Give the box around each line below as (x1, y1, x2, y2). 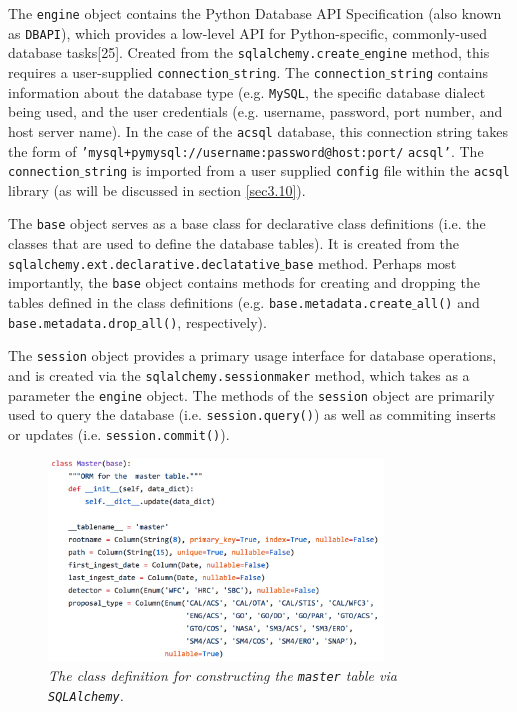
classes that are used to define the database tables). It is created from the (8, 233, 459, 254)
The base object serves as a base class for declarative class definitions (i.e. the (8, 213, 486, 234)
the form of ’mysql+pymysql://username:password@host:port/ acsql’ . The (8, 140, 484, 161)
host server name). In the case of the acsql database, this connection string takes (8, 120, 508, 141)
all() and (416, 292, 480, 312)
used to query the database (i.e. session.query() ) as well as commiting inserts (8, 404, 496, 425)
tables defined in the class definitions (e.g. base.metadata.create (8, 292, 413, 312)
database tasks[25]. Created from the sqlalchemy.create (8, 42, 360, 63)
